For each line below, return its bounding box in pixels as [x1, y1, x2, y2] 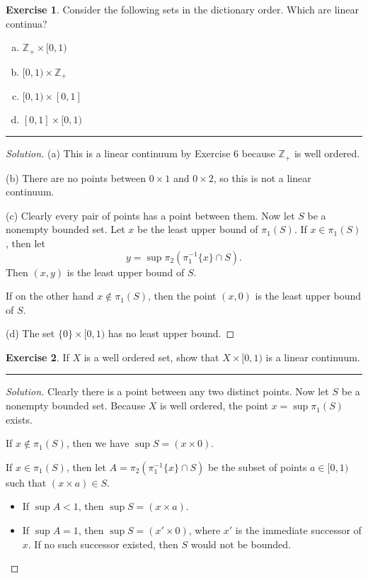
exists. [6, 412, 33, 426]
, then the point [148, 288, 217, 303]
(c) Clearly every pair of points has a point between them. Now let [6, 208, 295, 222]
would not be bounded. [190, 536, 291, 551]
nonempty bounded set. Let [6, 222, 125, 237]
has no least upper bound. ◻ [108, 326, 235, 341]
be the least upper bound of [137, 222, 258, 237]
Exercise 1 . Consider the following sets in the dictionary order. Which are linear [6, 2, 359, 16]
